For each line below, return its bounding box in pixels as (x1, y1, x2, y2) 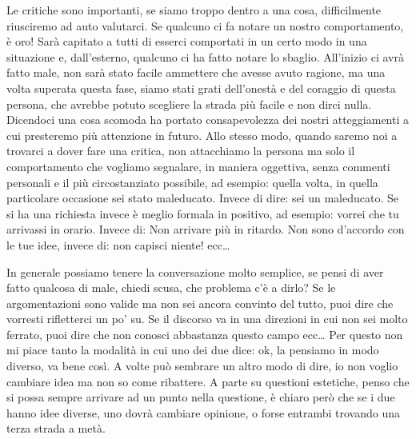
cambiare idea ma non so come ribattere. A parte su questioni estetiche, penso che (6, 373, 410, 389)
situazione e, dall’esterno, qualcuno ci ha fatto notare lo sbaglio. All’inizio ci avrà (6, 48, 404, 65)
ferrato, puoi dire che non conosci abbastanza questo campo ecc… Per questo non (6, 325, 403, 342)
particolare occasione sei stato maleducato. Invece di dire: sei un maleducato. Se (6, 190, 398, 206)
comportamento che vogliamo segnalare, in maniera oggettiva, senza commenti (6, 158, 390, 174)
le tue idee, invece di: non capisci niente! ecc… (6, 236, 230, 253)
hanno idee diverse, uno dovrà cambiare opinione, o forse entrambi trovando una (6, 404, 400, 421)
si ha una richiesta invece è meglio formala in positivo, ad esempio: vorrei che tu (6, 205, 399, 221)
